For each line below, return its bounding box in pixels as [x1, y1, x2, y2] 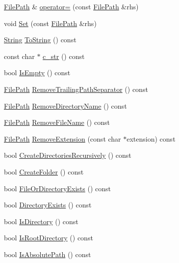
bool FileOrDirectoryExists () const [4, 183, 111, 193]
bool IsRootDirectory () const [4, 233, 93, 243]
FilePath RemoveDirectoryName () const [4, 100, 127, 111]
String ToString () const [4, 34, 77, 45]
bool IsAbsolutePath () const [4, 249, 91, 259]
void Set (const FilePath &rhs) [4, 18, 97, 28]
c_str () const [43, 51, 85, 61]
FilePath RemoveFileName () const [4, 117, 110, 127]
